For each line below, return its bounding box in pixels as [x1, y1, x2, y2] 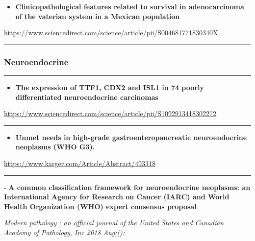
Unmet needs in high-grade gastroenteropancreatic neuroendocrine [15, 132, 247, 142]
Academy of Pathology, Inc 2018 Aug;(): [4, 227, 125, 237]
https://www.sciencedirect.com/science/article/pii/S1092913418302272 [4, 108, 217, 119]
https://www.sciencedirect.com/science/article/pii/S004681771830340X [4, 27, 218, 38]
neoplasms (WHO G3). [15, 142, 95, 152]
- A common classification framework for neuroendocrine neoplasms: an [4, 182, 251, 192]
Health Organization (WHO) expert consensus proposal [4, 201, 197, 211]
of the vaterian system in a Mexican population [15, 11, 180, 21]
